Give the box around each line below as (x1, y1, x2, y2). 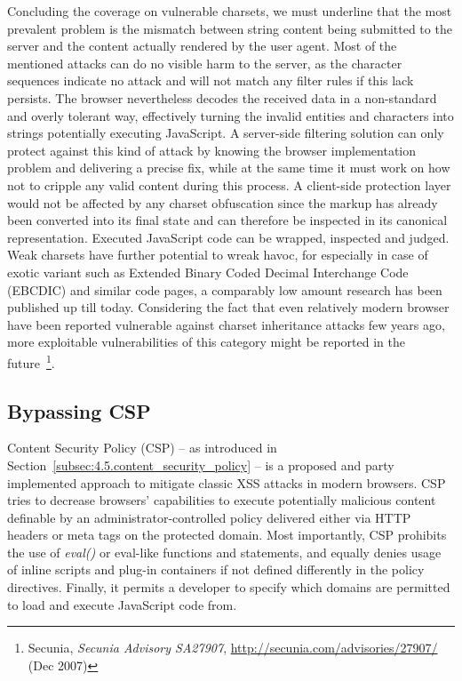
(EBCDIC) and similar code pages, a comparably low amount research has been (7, 280, 442, 299)
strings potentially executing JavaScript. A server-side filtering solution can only (7, 124, 444, 142)
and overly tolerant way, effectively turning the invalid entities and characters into (7, 106, 454, 124)
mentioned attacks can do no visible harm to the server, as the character (7, 53, 402, 72)
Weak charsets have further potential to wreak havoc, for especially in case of (7, 245, 428, 264)
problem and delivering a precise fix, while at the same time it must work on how (7, 158, 450, 177)
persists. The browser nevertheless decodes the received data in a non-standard (7, 88, 437, 107)
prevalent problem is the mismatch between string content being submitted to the (7, 19, 452, 37)
